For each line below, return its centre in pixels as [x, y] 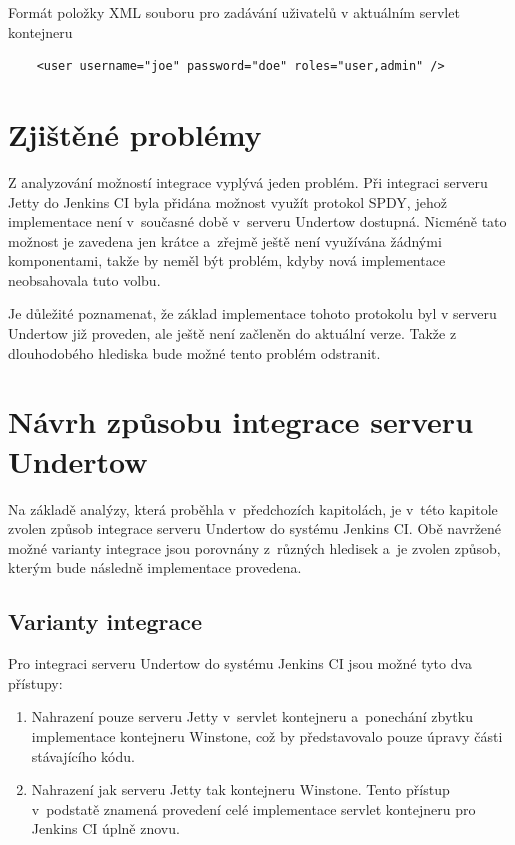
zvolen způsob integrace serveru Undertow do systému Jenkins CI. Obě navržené [255, 528]
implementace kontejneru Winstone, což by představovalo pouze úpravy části [267, 735]
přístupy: [35, 682]
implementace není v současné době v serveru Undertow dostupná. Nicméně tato [257, 221]
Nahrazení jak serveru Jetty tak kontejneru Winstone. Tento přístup [240, 789]
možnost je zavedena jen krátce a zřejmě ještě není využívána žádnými [225, 240]
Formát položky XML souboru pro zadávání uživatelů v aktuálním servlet [234, 12]
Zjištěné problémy [135, 133]
